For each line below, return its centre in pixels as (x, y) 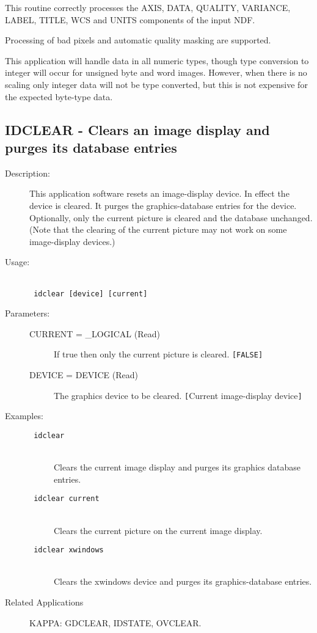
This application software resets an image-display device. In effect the (159, 193)
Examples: (24, 416)
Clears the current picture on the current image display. (158, 530)
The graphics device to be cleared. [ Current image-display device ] (178, 395)
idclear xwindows (69, 550)
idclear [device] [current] (91, 294)
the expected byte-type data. (59, 96)
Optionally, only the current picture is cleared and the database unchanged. (171, 217)
